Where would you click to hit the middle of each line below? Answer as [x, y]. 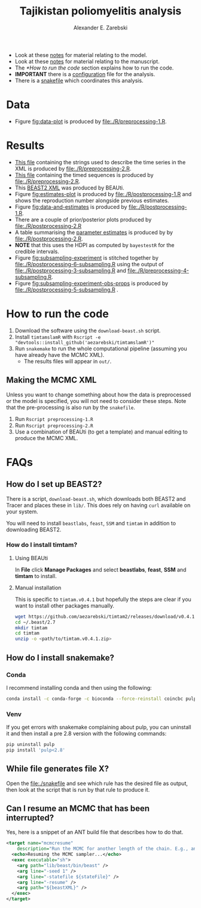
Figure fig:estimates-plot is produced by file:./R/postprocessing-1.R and [103, 194]
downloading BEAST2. [34, 530]
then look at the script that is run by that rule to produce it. [78, 789]
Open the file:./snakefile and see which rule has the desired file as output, [97, 783]
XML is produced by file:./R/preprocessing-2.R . [73, 169]
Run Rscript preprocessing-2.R [54, 425]
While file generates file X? [58, 769]
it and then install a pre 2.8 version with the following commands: [86, 733]
